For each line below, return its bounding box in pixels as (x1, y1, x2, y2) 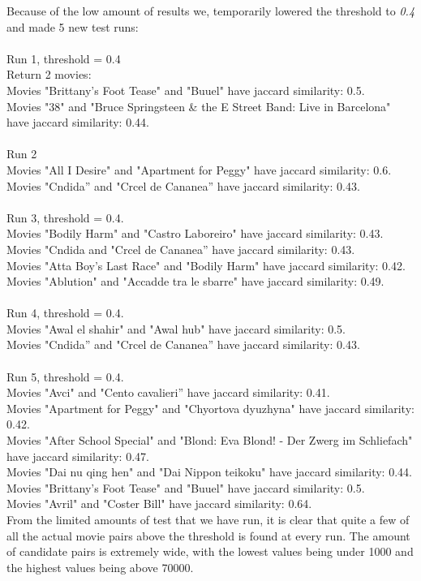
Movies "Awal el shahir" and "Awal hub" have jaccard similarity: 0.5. (6, 320, 346, 337)
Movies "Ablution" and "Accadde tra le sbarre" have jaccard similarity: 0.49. (6, 273, 384, 290)
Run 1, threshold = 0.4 (6, 49, 121, 67)
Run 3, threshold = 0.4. (6, 209, 124, 226)
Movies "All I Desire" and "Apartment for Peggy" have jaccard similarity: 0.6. (6, 161, 392, 178)
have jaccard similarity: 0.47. (6, 447, 149, 464)
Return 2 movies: (6, 66, 92, 83)
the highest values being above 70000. (6, 558, 194, 575)
